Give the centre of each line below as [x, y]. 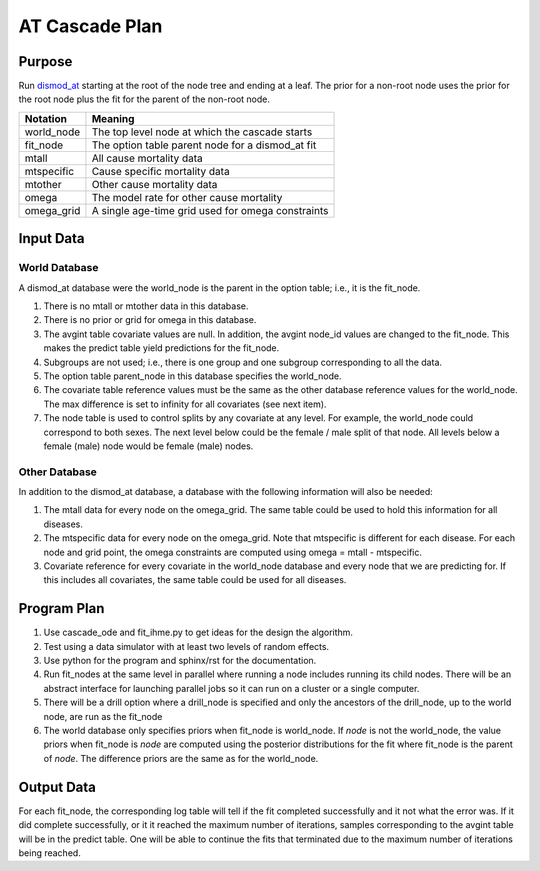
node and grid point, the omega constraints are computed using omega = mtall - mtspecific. [232, 552]
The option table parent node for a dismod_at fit [204, 145]
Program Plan [61, 608]
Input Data [51, 238]
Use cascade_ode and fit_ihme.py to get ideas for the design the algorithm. [198, 632]
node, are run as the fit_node [103, 716]
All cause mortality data [147, 158]
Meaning [113, 118]
